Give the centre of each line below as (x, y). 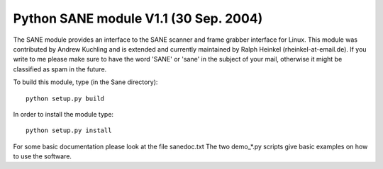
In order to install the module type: (63, 114)
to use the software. (43, 156)
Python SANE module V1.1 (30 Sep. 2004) (138, 18)
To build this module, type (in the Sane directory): (85, 82)
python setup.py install (69, 130)
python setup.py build (65, 98)
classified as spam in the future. (60, 69)
